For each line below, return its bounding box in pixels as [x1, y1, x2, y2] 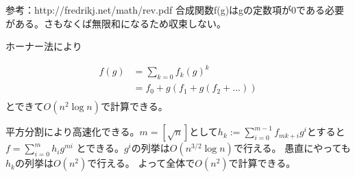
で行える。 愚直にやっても [233, 141, 351, 155]
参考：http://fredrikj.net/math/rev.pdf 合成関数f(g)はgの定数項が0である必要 [5, 3, 344, 16]
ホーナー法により [5, 39, 82, 53]
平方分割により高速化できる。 [5, 124, 140, 139]
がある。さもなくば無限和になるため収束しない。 [5, 16, 226, 30]
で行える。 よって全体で [87, 156, 195, 170]
